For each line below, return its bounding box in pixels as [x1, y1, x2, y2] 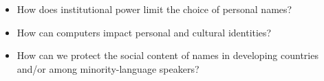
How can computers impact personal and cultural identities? [17, 25, 272, 39]
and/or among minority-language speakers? [17, 61, 199, 76]
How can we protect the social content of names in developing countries [17, 48, 318, 62]
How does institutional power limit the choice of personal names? [17, 2, 292, 16]
